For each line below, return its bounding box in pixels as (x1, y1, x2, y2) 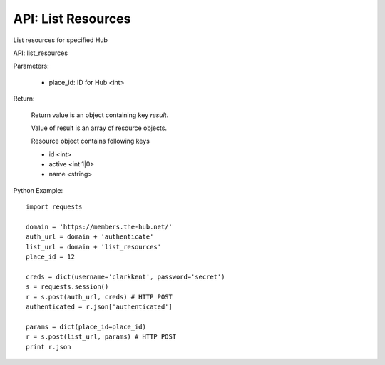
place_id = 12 (26, 253, 75, 261)
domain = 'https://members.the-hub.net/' (26, 223, 173, 231)
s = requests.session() (26, 283, 109, 291)
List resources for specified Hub (13, 36, 108, 44)
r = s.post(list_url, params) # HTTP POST (26, 333, 177, 341)
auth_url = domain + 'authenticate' (26, 233, 154, 241)
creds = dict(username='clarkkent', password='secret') (26, 272, 225, 281)
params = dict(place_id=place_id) (26, 322, 146, 331)
